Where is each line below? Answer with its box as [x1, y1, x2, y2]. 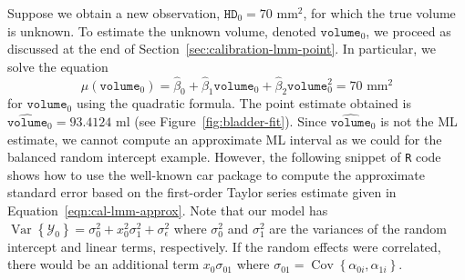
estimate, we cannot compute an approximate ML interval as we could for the [7, 129, 442, 148]
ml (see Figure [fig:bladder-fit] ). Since [116, 111, 327, 130]
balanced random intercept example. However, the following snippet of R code [7, 147, 441, 166]
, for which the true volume [303, 4, 456, 22]
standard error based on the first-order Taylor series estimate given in [7, 183, 397, 202]
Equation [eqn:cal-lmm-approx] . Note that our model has [7, 201, 328, 220]
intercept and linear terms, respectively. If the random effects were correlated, [7, 236, 441, 255]
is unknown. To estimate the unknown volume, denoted [7, 21, 316, 40]
